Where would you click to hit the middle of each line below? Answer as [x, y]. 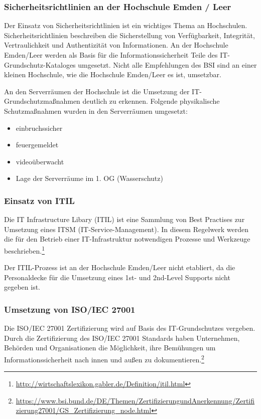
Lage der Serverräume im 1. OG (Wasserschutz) [89, 178]
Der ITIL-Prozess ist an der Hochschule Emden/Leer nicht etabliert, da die [120, 267]
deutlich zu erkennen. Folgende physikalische [151, 101]
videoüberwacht [40, 161]
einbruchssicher [39, 128]
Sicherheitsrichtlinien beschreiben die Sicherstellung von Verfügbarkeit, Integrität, [129, 35]
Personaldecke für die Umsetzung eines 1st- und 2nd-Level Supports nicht [117, 277]
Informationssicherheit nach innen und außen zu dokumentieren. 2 [104, 358]
